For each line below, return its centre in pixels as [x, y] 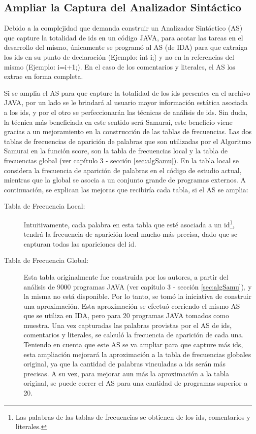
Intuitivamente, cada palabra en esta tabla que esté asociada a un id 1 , [129, 223]
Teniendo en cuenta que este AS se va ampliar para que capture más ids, [133, 344]
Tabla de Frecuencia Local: [45, 206]
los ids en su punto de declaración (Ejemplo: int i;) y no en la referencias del [119, 56]
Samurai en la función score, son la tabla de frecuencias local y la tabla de [116, 151]
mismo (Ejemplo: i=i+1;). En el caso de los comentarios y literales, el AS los [120, 66]
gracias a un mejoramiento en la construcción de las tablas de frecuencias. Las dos [128, 131]
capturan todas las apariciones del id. [80, 243]
